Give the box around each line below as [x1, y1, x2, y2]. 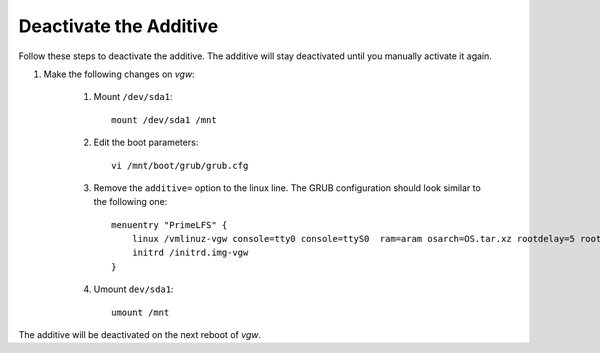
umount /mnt [111, 306, 170, 318]
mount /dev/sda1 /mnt [111, 114, 217, 125]
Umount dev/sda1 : [93, 283, 174, 295]
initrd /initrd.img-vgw [131, 247, 249, 259]
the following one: [93, 196, 168, 208]
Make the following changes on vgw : [43, 68, 195, 80]
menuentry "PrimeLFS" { [111, 219, 228, 230]
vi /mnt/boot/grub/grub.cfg [111, 160, 249, 171]
